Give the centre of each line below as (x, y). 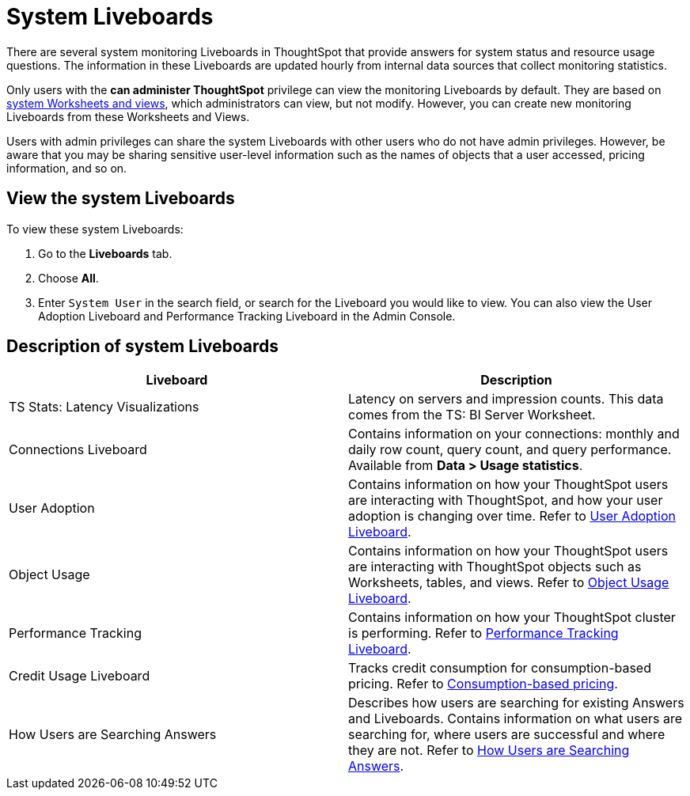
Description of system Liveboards (143, 347)
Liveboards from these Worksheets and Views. (128, 116)
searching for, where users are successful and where (507, 735)
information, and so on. (67, 168)
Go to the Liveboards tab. (105, 253)
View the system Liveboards (121, 199)
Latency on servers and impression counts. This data (506, 399)
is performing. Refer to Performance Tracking (483, 633)
